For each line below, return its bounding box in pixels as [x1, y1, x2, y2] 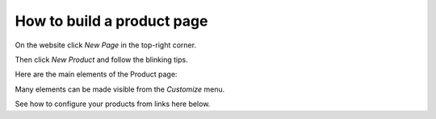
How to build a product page [15, 12, 208, 30]
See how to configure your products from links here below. [15, 99, 211, 109]
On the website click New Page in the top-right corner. [15, 40, 197, 50]
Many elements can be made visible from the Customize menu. [15, 84, 225, 94]
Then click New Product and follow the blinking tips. [15, 55, 189, 64]
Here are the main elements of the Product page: [15, 69, 178, 80]
